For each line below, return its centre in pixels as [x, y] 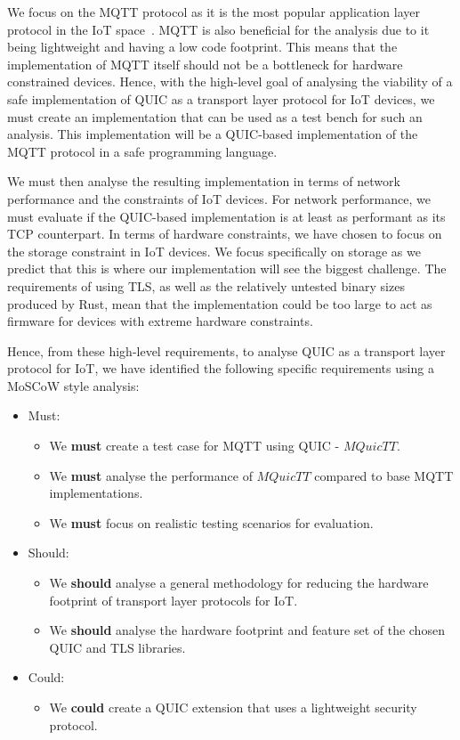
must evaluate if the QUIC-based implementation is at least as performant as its [226, 216]
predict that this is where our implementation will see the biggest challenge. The [227, 268]
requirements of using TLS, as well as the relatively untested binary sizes [206, 285]
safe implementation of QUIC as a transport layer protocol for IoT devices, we [221, 98]
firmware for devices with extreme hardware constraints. [160, 321]
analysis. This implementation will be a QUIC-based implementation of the [213, 134]
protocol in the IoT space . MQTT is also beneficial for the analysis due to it [218, 29]
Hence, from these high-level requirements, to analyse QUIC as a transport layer [226, 350]
